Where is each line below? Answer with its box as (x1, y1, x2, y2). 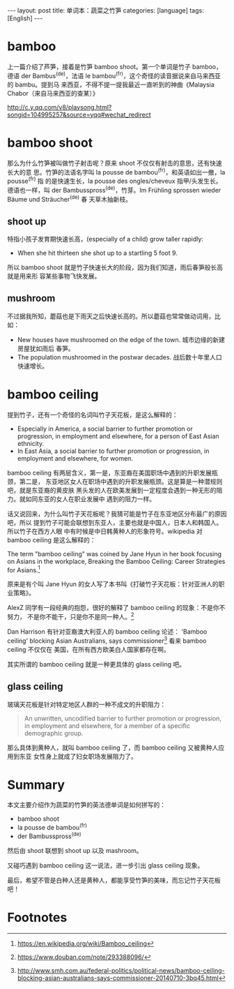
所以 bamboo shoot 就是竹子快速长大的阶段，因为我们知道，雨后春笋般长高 (7, 263, 224, 272)
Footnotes (7, 909, 68, 925)
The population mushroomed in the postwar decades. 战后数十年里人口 (17, 352, 222, 361)
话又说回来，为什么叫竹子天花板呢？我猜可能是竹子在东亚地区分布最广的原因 (7, 510, 227, 518)
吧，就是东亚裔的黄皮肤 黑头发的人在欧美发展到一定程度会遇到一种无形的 (7, 486, 217, 494)
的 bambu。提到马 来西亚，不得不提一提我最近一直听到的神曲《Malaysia (7, 80, 214, 89)
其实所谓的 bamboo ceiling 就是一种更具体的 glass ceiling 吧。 (7, 660, 186, 668)
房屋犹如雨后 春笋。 (17, 344, 75, 352)
